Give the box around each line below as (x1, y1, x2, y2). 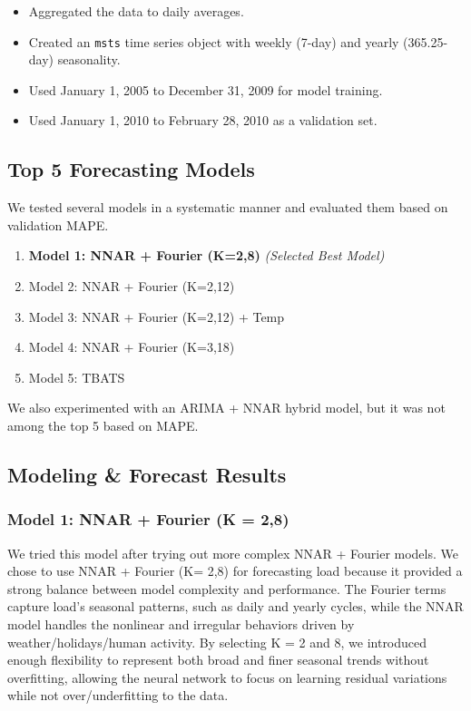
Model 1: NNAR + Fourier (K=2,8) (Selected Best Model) (28, 246, 385, 265)
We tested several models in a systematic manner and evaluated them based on (7, 198, 448, 217)
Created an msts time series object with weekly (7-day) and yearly (28, 32, 399, 51)
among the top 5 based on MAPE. (7, 415, 199, 434)
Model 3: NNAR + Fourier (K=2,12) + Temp (28, 307, 285, 326)
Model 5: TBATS (28, 367, 125, 386)
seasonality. (57, 50, 121, 69)
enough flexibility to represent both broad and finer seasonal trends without (7, 650, 429, 669)
